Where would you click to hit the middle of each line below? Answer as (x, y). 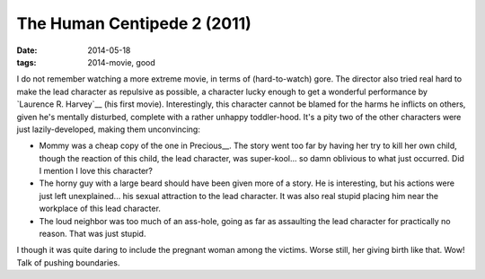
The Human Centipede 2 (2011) (134, 23)
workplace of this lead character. (100, 209)
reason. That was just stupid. (93, 234)
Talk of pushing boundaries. (68, 262)
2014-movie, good (122, 62)
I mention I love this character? (96, 171)
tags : (26, 62)
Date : (27, 50)
